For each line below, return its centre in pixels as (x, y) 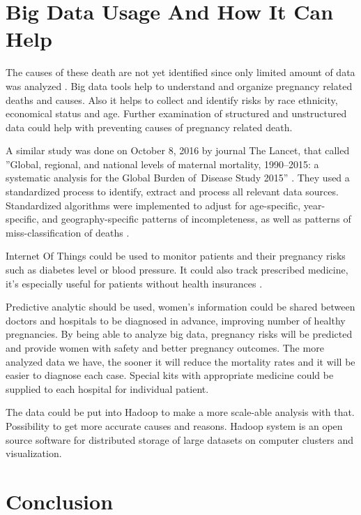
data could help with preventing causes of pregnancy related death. (149, 127)
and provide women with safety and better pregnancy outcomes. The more (165, 348)
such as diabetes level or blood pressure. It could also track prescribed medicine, (177, 270)
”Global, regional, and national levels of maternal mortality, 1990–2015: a (162, 164)
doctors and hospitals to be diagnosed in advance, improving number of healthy (176, 320)
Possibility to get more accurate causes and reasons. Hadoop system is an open (174, 425)
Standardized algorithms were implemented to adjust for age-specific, (153, 205)
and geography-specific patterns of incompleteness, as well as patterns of (197, 219)
